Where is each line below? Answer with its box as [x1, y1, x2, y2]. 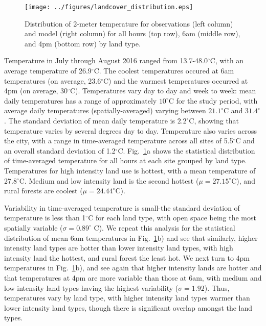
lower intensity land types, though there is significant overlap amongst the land [4, 302, 253, 313]
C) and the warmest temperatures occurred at [103, 75, 248, 86]
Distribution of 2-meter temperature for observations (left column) [25, 18, 233, 29]
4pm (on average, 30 [4, 85, 68, 96]
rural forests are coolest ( [4, 185, 83, 196]
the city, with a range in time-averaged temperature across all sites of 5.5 [4, 135, 233, 146]
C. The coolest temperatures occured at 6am [94, 65, 234, 76]
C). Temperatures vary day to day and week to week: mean [70, 85, 256, 96]
